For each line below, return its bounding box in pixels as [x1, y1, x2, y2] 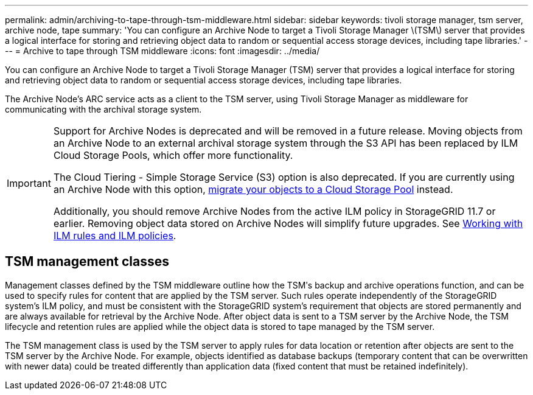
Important [7, 177, 51, 189]
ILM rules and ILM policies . [53, 229, 176, 242]
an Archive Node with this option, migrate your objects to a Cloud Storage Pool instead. [53, 183, 453, 195]
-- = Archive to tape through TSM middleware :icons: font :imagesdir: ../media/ [5, 46, 320, 56]
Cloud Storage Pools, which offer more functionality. [53, 149, 293, 161]
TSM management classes [5, 254, 170, 270]
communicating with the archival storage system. [5, 104, 202, 114]
